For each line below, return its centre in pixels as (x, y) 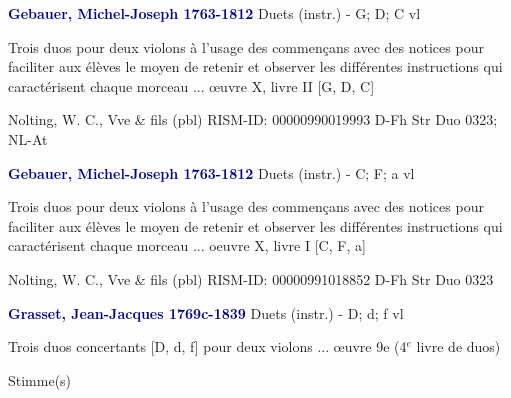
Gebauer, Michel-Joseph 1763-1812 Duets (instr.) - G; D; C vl (214, 13)
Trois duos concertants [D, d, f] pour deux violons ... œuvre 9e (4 (207, 346)
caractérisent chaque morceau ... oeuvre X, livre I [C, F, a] (187, 245)
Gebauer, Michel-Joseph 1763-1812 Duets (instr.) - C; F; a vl (211, 172)
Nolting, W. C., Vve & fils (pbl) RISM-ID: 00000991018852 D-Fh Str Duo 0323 (251, 278)
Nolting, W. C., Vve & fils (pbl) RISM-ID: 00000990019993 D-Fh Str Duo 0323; (253, 119)
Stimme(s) (40, 379)
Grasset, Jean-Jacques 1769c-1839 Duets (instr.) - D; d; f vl (206, 312)
